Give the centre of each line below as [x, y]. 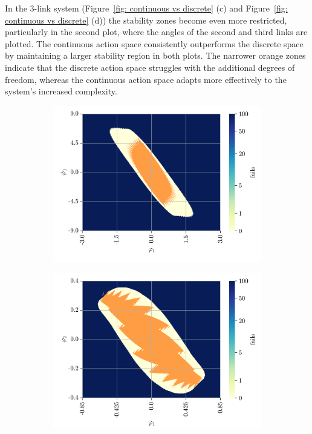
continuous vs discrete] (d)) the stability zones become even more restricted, [146, 20]
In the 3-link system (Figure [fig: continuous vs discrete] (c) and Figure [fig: [146, 8]
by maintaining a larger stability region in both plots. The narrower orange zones [155, 55]
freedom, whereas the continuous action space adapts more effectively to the [146, 79]
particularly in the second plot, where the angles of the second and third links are [156, 32]
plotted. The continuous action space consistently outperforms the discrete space [154, 43]
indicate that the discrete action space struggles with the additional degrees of [150, 67]
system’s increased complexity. [61, 91]
